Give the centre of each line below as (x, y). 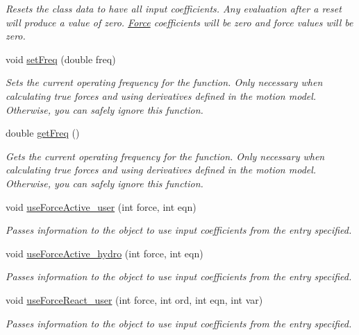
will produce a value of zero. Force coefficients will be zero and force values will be (179, 22)
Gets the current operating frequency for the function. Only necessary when (165, 156)
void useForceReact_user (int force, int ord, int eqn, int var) (134, 299)
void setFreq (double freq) (61, 59)
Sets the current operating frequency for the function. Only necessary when (164, 82)
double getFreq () (43, 133)
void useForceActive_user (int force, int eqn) (101, 206)
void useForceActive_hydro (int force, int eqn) (105, 253)
